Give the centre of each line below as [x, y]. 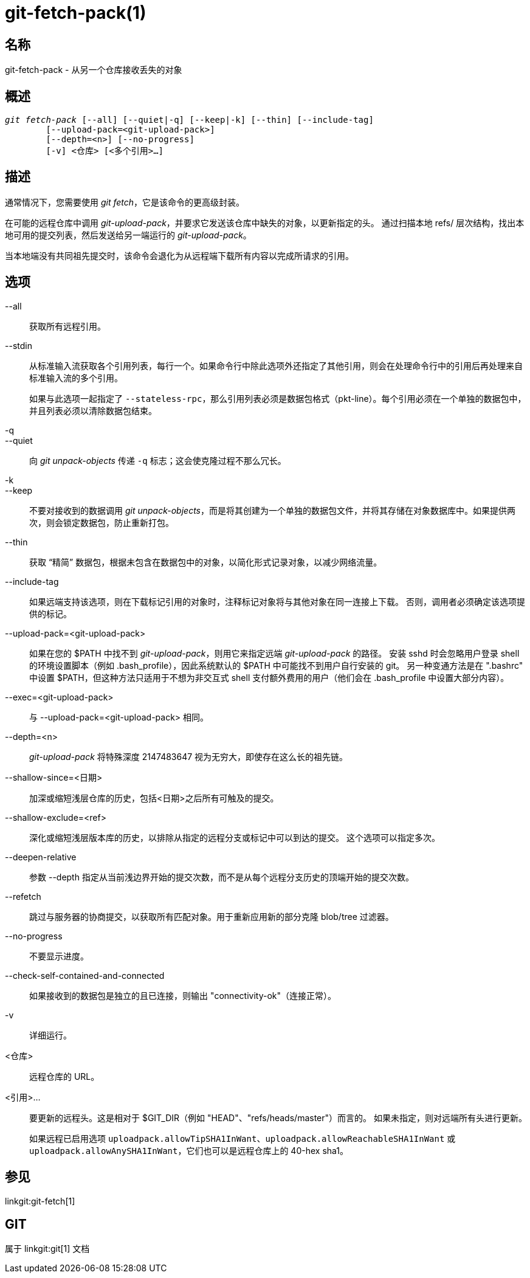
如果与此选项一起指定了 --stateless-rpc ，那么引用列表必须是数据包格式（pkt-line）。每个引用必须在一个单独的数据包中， [278, 398]
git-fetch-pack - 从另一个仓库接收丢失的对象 [94, 70]
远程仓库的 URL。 [64, 1076]
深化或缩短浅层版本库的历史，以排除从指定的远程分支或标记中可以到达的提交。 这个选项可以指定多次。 [235, 837]
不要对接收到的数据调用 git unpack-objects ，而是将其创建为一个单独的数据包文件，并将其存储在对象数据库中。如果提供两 [272, 510]
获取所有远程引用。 [67, 326]
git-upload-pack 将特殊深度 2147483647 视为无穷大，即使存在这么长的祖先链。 [189, 756]
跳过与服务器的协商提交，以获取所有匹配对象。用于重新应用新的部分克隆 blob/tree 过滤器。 [212, 916]
